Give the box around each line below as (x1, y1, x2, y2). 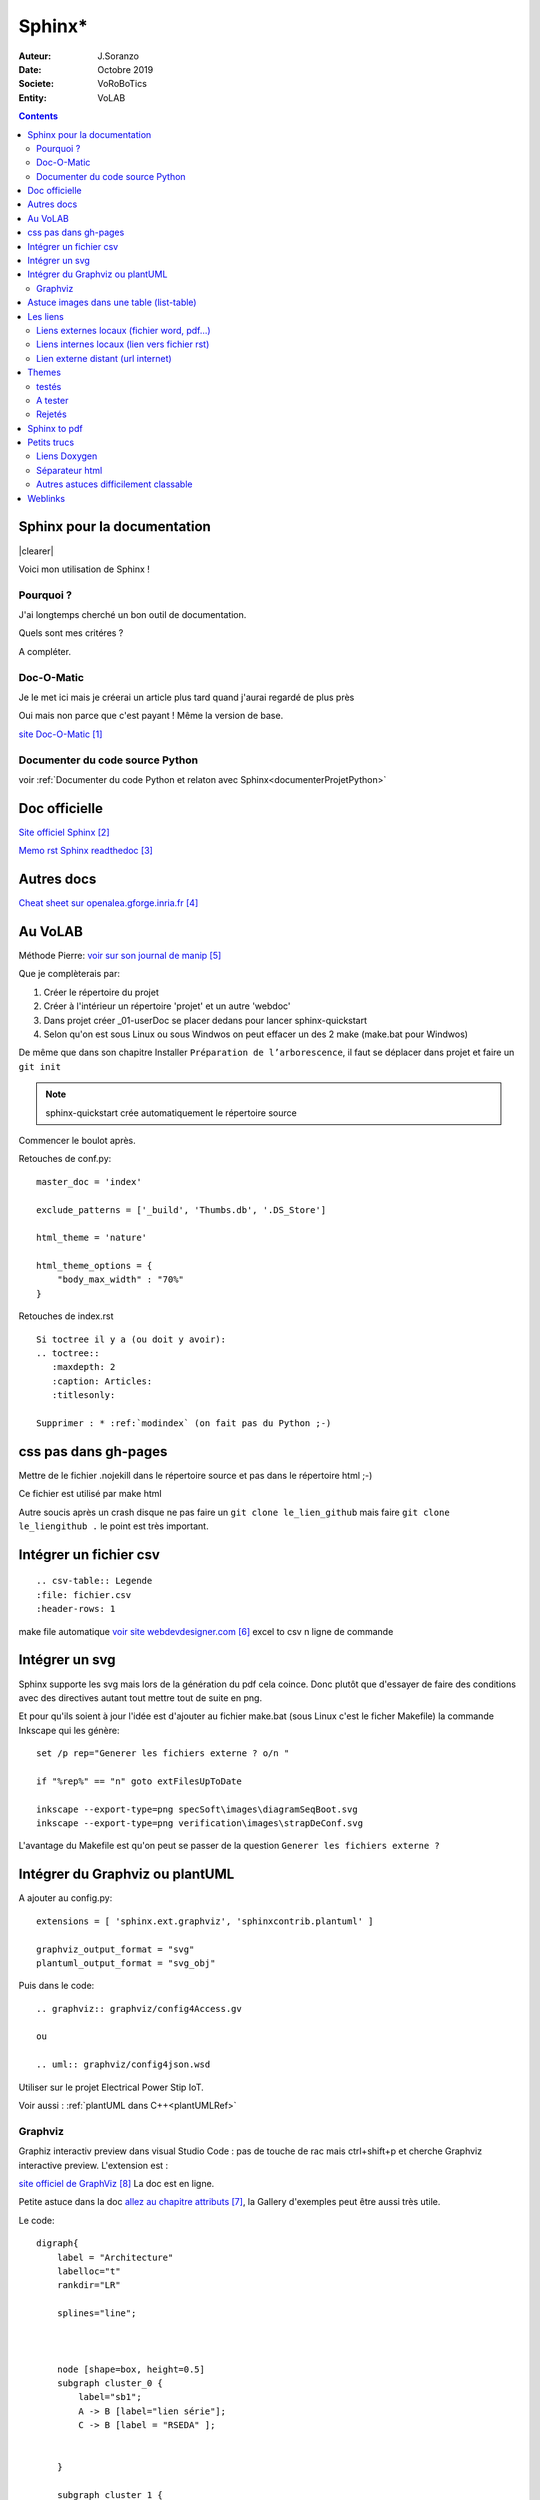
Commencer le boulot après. (18, 1134, 137, 1146)
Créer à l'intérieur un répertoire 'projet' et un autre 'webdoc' (43, 1000, 291, 1012)
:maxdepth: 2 (51, 1361, 116, 1373)
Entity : (18, 91, 47, 104)
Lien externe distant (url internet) (36, 352, 172, 364)
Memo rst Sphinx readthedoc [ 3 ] (18, 845, 154, 857)
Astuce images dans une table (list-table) (27, 296, 197, 309)
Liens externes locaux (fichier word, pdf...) (36, 324, 211, 336)
